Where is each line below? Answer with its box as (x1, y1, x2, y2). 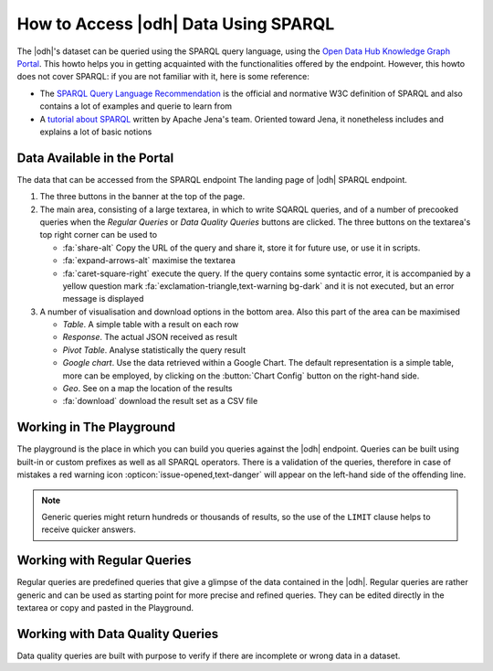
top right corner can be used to (39, 229, 158, 240)
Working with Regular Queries (16, 553, 192, 569)
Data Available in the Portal (16, 150, 174, 165)
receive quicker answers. (41, 524, 137, 535)
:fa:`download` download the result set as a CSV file (62, 396, 258, 407)
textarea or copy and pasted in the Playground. (16, 602, 194, 612)
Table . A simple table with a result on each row (62, 319, 239, 330)
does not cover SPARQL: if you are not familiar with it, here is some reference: (16, 71, 309, 82)
